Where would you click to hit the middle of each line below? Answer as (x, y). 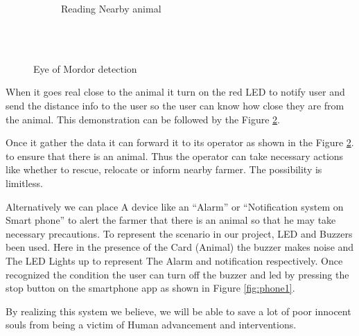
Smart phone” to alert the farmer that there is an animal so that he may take (171, 220)
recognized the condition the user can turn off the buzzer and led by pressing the (177, 274)
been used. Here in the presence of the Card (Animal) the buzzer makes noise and (180, 247)
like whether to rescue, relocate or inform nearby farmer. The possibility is (164, 169)
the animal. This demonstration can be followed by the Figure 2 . (143, 119)
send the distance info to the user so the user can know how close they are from (175, 105)
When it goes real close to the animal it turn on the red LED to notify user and (175, 92)
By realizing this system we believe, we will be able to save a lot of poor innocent (178, 311)
